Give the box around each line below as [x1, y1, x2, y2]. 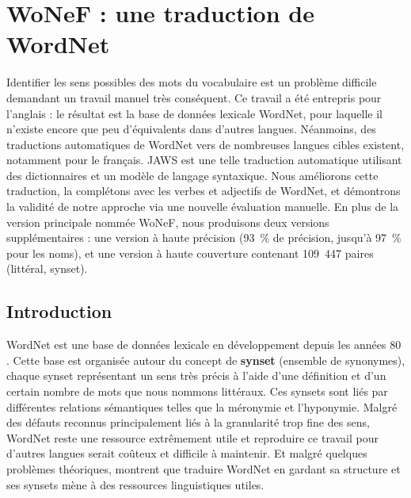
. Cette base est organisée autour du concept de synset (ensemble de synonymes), [6, 351, 405, 368]
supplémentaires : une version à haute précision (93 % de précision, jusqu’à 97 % [6, 229, 401, 246]
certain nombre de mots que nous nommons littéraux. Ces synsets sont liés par [6, 383, 388, 400]
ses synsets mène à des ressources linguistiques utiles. [6, 476, 264, 492]
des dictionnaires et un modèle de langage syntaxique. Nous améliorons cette [6, 167, 379, 183]
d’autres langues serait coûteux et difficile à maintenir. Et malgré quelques [6, 445, 367, 462]
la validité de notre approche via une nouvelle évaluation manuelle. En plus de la [6, 198, 399, 215]
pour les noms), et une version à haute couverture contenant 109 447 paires [6, 244, 374, 261]
